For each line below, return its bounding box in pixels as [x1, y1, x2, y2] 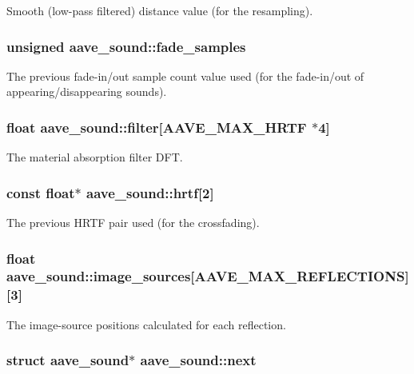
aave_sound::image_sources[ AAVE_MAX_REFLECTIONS [6, 266, 405, 286]
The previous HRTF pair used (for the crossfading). [6, 214, 260, 231]
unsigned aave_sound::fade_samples [6, 36, 246, 56]
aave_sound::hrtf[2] [86, 182, 214, 202]
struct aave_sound [6, 350, 129, 370]
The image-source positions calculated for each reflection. [6, 316, 286, 332]
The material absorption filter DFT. [6, 149, 183, 165]
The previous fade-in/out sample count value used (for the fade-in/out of [6, 67, 364, 84]
